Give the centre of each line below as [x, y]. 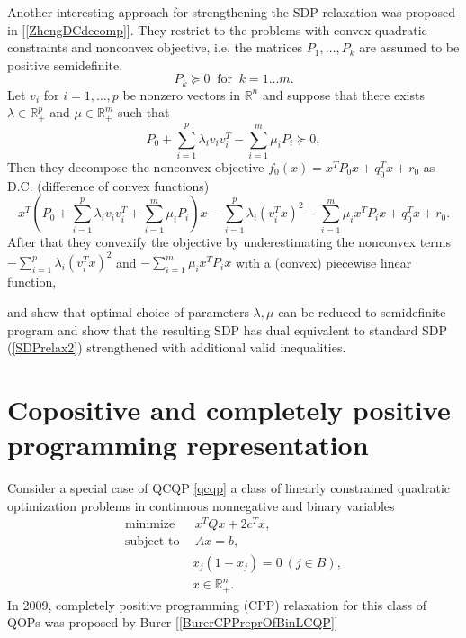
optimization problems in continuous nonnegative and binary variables [201, 505]
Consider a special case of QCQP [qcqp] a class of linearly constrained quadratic [229, 488]
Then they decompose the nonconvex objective [136, 167]
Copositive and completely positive [229, 410]
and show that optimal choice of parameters [128, 312]
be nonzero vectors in [181, 94]
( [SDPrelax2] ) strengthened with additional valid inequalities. [177, 347]
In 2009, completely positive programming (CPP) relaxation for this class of [217, 604]
